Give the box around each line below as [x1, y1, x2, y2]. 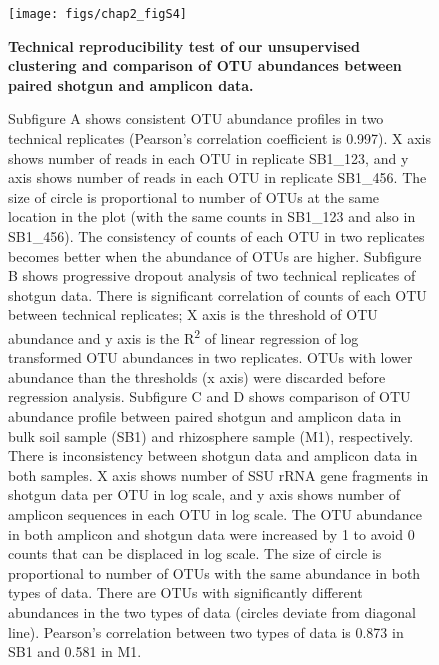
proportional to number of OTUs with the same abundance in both [8, 562, 421, 583]
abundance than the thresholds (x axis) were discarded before [8, 366, 386, 387]
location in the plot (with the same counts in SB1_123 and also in [8, 206, 416, 227]
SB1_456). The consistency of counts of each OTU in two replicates [8, 226, 425, 246]
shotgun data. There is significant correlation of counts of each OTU [8, 284, 427, 305]
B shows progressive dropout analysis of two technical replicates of [8, 265, 416, 286]
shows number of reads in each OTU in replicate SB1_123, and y [8, 147, 409, 168]
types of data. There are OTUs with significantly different [8, 582, 363, 603]
